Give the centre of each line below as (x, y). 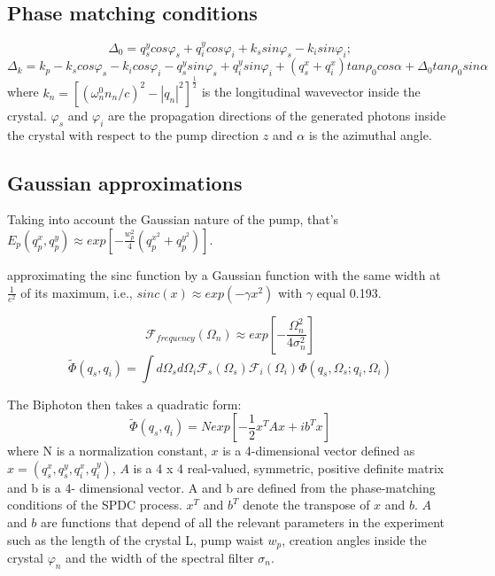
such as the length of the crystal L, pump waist (135, 539)
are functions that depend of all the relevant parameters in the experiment (243, 522)
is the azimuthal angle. (370, 134)
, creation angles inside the (354, 539)
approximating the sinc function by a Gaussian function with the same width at (224, 274)
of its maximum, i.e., (77, 292)
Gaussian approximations (125, 182)
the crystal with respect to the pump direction (133, 134)
